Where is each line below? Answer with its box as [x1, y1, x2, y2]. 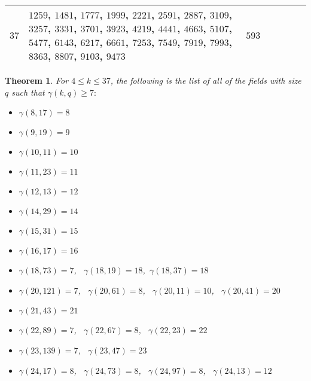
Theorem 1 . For [5, 74, 69, 86]
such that [11, 86, 45, 98]
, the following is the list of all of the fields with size [110, 74, 301, 86]
